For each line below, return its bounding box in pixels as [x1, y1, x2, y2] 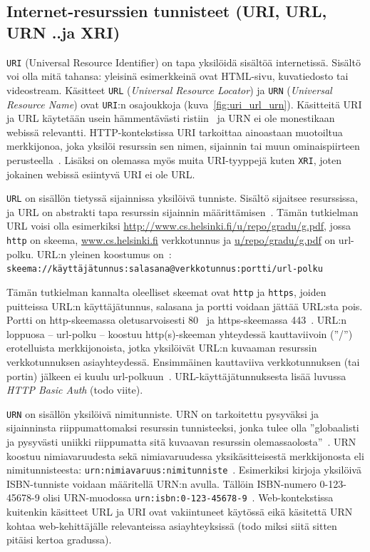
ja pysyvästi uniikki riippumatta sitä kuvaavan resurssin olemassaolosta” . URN [6, 434, 356, 449]
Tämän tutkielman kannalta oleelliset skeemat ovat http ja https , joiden [6, 284, 327, 299]
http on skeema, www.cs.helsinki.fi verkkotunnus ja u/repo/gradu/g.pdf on [6, 232, 336, 247]
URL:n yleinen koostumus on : [36, 246, 172, 261]
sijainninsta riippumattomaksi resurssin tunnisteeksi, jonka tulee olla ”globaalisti [6, 420, 359, 435]
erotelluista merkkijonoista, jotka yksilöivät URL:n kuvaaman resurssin [6, 340, 317, 355]
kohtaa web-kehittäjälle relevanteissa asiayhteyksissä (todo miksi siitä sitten [6, 518, 337, 533]
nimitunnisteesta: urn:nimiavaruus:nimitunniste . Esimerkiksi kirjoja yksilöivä [6, 462, 361, 477]
